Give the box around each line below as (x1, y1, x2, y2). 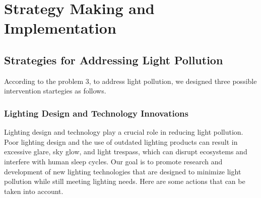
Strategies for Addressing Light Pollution (4, 52, 223, 67)
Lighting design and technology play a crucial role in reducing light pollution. (4, 127, 243, 137)
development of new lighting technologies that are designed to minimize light (4, 166, 241, 176)
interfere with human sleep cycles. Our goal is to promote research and (4, 156, 223, 166)
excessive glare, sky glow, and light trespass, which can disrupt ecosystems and (4, 146, 247, 157)
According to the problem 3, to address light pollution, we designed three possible (4, 75, 257, 86)
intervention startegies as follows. (4, 85, 106, 96)
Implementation (4, 18, 116, 38)
